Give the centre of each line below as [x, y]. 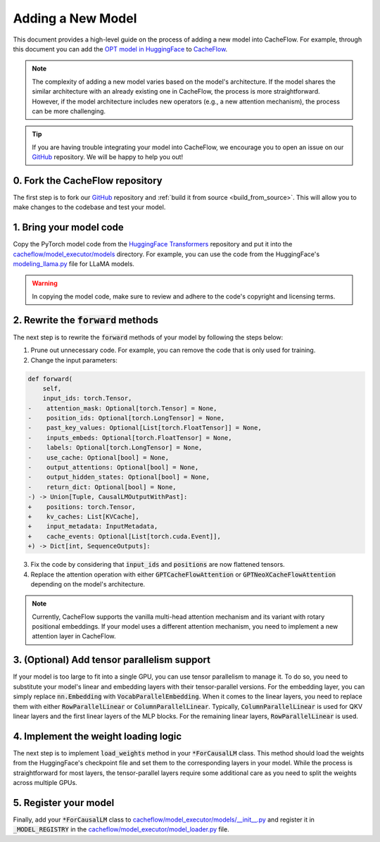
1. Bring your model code [69, 228]
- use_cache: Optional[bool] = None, [98, 457]
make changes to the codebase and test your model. [89, 207]
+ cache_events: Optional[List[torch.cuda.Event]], [124, 536]
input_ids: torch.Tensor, [87, 398]
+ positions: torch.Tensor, [82, 507]
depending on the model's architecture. [88, 584]
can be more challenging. [69, 111]
